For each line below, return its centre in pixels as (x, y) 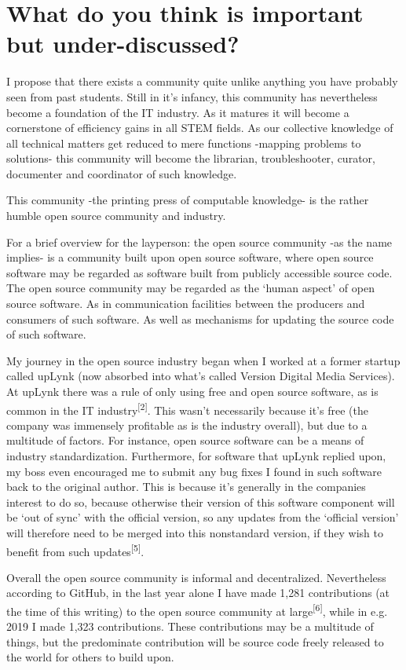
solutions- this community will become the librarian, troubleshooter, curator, (191, 158)
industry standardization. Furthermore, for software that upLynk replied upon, (196, 456)
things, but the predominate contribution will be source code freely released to (195, 641)
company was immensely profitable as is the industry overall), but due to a (187, 425)
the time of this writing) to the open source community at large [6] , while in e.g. (197, 610)
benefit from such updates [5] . (75, 550)
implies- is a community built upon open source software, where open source (190, 257)
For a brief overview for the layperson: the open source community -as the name (199, 242)
